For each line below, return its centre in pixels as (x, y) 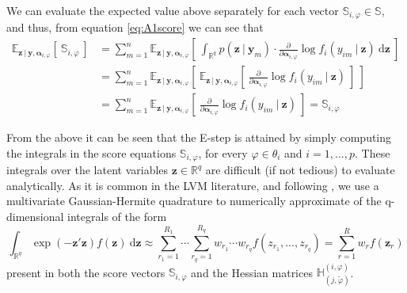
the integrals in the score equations (91, 152)
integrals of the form (117, 216)
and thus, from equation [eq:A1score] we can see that (135, 27)
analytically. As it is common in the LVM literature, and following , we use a (193, 185)
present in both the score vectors (86, 272)
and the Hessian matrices (252, 272)
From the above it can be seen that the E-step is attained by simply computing (199, 137)
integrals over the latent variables (87, 170)
